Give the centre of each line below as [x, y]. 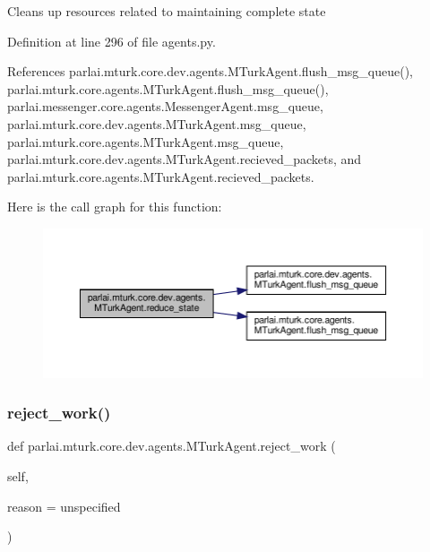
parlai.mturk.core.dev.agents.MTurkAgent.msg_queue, [157, 123]
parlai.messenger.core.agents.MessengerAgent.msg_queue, [165, 106]
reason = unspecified [64, 506]
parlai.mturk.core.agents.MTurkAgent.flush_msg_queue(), [168, 88]
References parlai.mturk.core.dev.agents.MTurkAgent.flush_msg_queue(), [211, 71]
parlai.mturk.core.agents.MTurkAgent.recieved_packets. [161, 176]
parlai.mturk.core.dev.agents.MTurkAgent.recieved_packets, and [185, 159]
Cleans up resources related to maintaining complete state [167, 11]
